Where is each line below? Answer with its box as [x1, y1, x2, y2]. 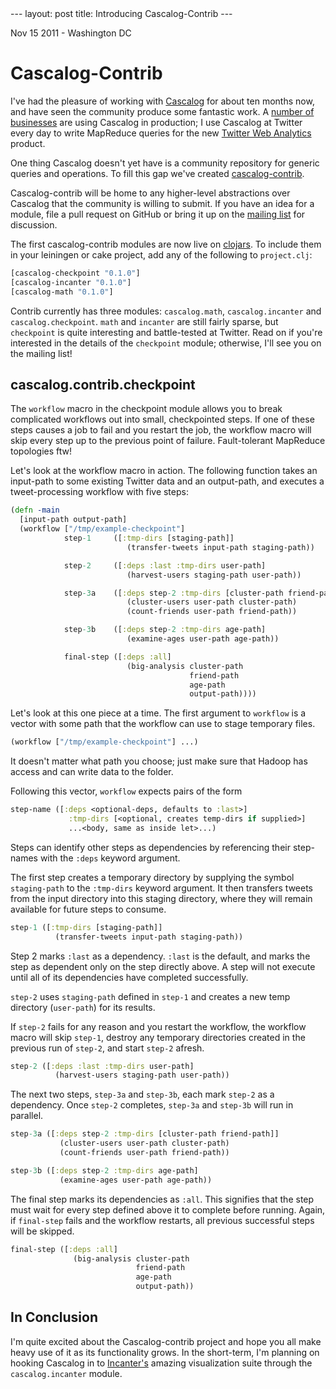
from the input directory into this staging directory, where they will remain [10, 892, 313, 904]
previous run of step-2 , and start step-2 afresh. [10, 1042, 205, 1054]
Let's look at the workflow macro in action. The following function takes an [10, 465, 318, 477]
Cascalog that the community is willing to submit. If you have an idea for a [10, 197, 315, 209]
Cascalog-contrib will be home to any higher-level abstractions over [10, 187, 291, 199]
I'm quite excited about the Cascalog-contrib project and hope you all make [10, 1335, 322, 1347]
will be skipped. [10, 1225, 75, 1237]
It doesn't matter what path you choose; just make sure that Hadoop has [10, 755, 308, 767]
